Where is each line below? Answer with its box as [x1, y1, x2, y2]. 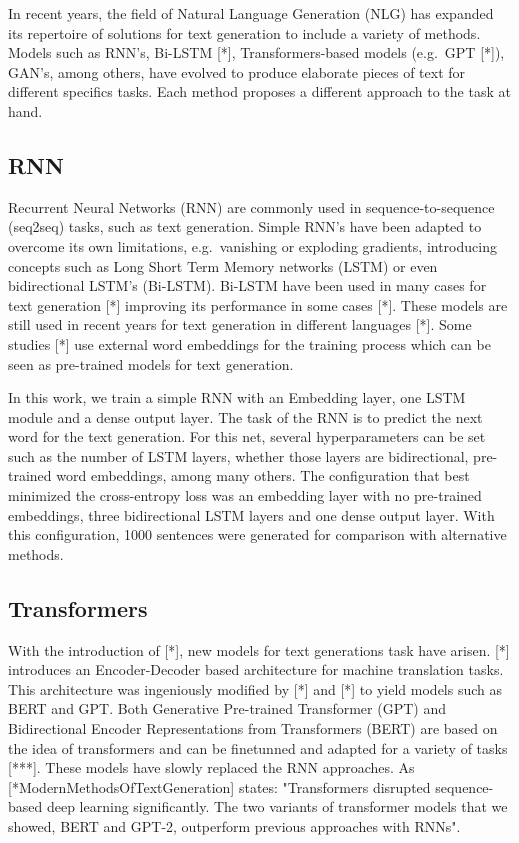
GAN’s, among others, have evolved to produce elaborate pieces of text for [8, 61, 466, 82]
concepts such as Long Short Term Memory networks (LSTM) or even [8, 255, 438, 276]
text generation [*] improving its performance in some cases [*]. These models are [8, 294, 508, 315]
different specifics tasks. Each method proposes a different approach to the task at [8, 81, 511, 102]
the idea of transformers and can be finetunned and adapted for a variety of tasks [8, 737, 508, 758]
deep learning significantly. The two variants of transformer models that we [46, 796, 508, 817]
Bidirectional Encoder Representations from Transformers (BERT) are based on [8, 718, 498, 739]
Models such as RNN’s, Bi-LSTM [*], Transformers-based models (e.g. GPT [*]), [8, 42, 505, 63]
